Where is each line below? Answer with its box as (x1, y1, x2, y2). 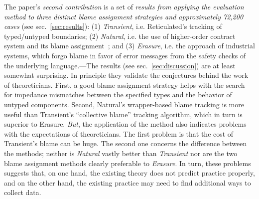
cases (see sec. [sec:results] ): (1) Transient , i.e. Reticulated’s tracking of (4, 21, 222, 31)
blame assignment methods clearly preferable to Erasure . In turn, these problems (4, 158, 251, 168)
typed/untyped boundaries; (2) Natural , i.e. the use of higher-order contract (4, 30, 236, 41)
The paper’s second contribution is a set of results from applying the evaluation (4, 1, 244, 11)
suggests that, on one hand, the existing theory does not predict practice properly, (4, 168, 255, 178)
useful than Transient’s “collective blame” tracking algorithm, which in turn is (4, 109, 243, 119)
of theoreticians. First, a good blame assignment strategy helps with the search (4, 79, 245, 90)
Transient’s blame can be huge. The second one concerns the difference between (4, 138, 247, 149)
